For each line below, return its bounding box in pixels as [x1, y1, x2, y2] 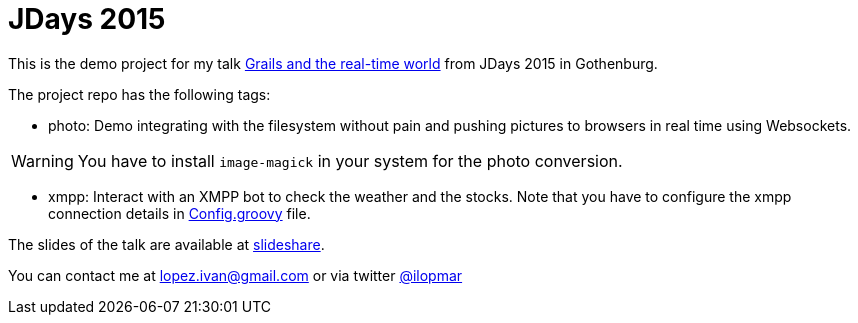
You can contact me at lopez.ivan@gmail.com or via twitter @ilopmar [8, 266, 463, 284]
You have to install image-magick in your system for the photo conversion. [77, 150, 623, 171]
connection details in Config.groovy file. [48, 204, 311, 222]
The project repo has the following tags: [8, 85, 271, 103]
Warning [11, 150, 74, 171]
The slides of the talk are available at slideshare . [8, 235, 325, 253]
